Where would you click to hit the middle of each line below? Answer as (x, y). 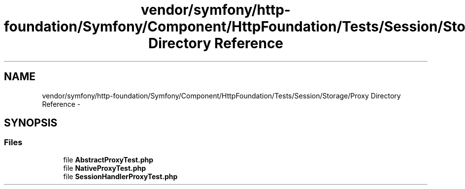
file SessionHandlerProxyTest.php (120, 176)
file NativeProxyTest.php (105, 168)
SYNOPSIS (31, 123)
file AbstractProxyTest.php (108, 159)
